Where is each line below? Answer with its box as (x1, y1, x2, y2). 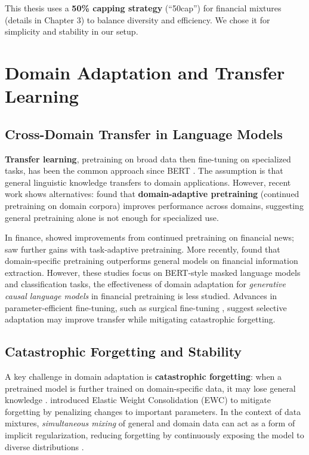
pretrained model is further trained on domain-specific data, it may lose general (5, 382, 296, 394)
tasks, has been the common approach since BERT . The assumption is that (5, 164, 283, 177)
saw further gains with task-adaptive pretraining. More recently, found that (5, 242, 280, 255)
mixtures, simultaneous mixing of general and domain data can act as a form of (5, 417, 295, 429)
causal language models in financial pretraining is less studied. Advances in (5, 290, 277, 302)
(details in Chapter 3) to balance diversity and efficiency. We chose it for (5, 13, 270, 26)
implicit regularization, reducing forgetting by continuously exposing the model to (5, 429, 304, 441)
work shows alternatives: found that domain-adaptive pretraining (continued (5, 187, 299, 200)
